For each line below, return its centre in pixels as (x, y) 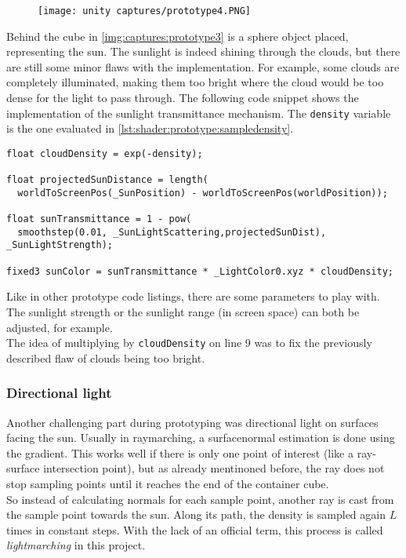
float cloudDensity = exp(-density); (105, 153)
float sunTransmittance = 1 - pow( (99, 219)
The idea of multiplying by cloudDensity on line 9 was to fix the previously (189, 343)
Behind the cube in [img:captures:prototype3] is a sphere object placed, (178, 36)
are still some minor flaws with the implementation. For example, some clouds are (203, 66)
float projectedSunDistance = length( (107, 180)
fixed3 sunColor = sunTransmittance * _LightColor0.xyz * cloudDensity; (200, 271)
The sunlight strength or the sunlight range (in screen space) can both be (183, 312)
